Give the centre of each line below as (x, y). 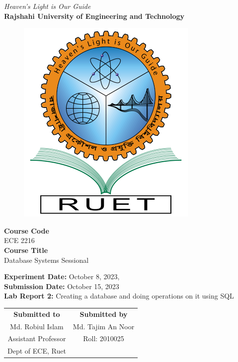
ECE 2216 (19, 240)
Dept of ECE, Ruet (37, 351)
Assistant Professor (37, 338)
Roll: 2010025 (104, 338)
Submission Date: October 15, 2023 (62, 286)
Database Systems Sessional (46, 260)
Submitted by (104, 314)
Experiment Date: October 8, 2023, (62, 276)
